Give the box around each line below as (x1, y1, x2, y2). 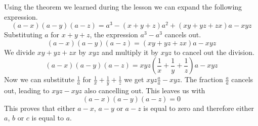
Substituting (4, 29, 42, 40)
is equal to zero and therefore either (143, 102, 254, 113)
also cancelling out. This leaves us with (84, 85, 205, 96)
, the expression (90, 29, 138, 40)
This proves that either (4, 102, 75, 113)
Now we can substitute (4, 74, 74, 85)
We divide (4, 46, 35, 57)
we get (124, 74, 144, 85)
